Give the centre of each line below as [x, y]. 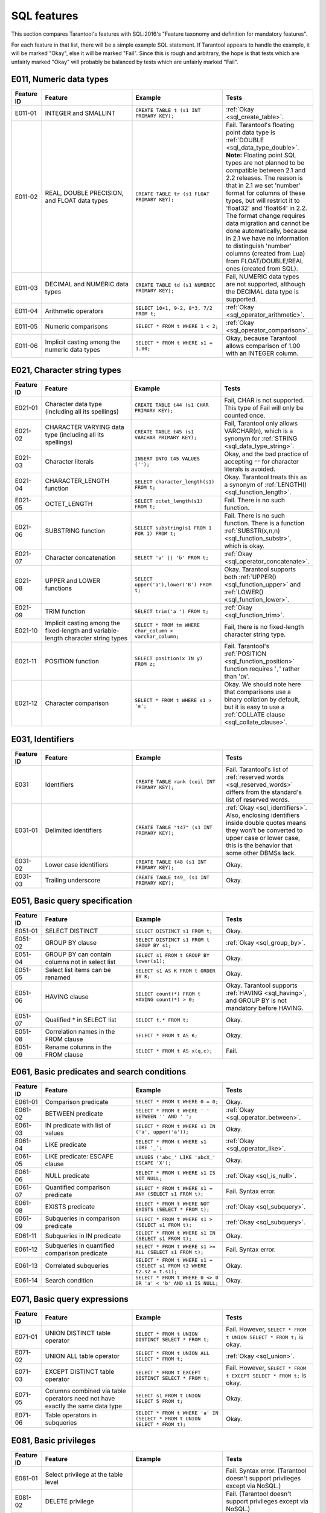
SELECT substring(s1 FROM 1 [173, 528]
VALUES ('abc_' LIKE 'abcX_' [175, 1157]
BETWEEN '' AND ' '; [164, 1116]
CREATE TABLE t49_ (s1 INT [172, 877]
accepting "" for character [261, 462]
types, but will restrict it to [263, 200]
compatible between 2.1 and [266, 170]
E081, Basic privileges [53, 1440]
